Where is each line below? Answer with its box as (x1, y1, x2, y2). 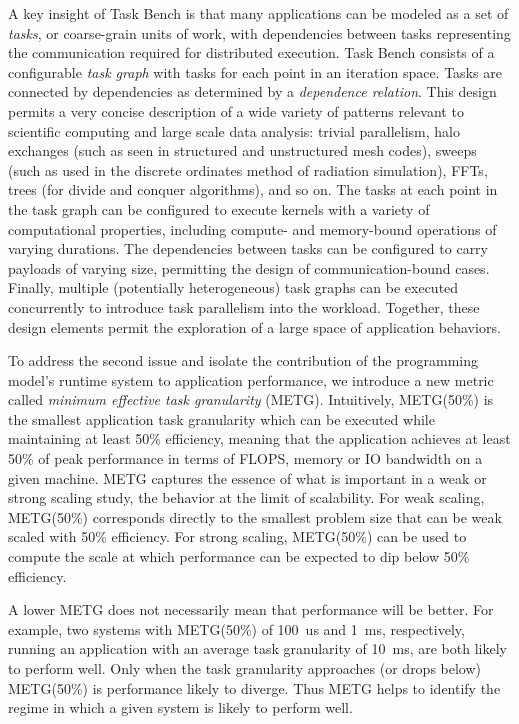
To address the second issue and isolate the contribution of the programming (8, 350, 479, 371)
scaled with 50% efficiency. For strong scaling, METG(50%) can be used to (8, 526, 467, 547)
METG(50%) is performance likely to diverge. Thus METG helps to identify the (8, 677, 501, 698)
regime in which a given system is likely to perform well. (8, 697, 353, 718)
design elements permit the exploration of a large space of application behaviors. (8, 316, 501, 337)
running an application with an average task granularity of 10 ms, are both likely (8, 638, 507, 659)
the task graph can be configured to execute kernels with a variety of (8, 198, 430, 219)
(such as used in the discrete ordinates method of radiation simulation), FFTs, (8, 159, 488, 180)
